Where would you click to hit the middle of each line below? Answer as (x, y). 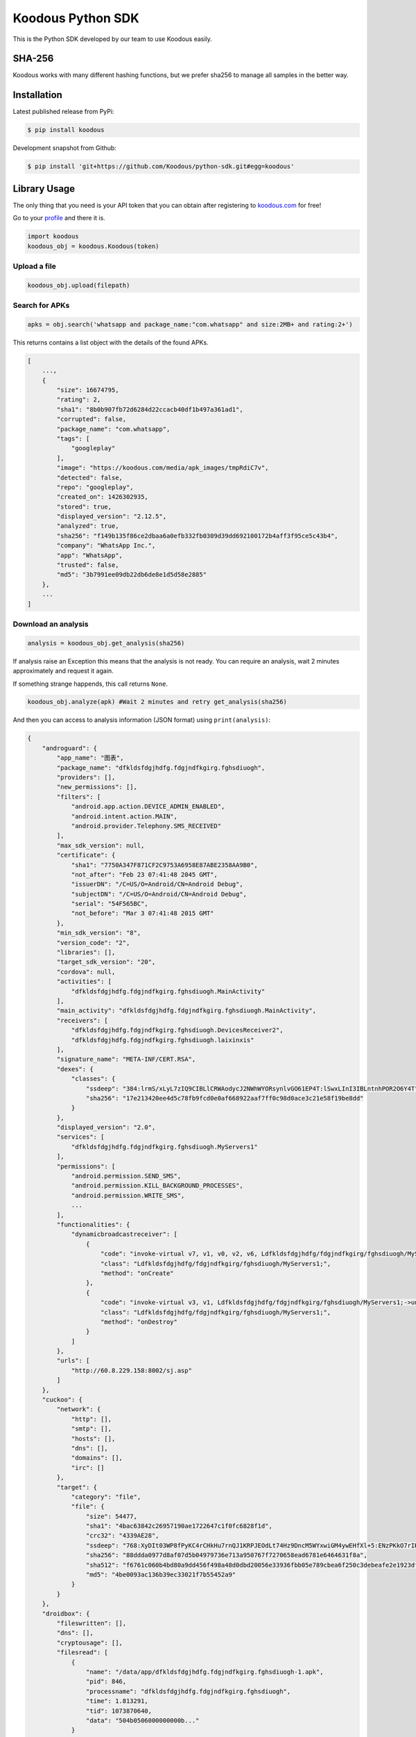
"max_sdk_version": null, (101, 845)
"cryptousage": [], (89, 1643)
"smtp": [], (92, 1429)
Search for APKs (41, 306)
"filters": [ (79, 797)
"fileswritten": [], (92, 1623)
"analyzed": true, (88, 526)
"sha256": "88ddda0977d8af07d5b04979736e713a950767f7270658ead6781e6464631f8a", (226, 1555)
